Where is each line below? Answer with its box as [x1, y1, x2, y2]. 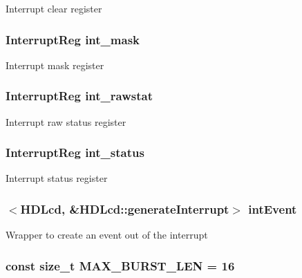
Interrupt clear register [6, 1, 102, 15]
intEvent [248, 200, 297, 217]
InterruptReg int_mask [6, 30, 140, 48]
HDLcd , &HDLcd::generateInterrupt [20, 200, 229, 217]
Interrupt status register [6, 171, 108, 185]
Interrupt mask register [6, 57, 104, 72]
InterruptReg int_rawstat [6, 87, 153, 104]
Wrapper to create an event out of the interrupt [6, 228, 208, 242]
